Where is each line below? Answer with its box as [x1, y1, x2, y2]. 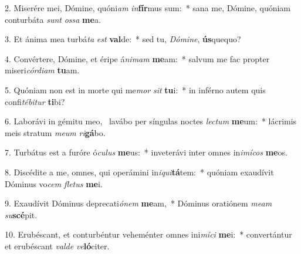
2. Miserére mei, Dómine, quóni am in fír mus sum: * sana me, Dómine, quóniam [5, 2, 291, 13]
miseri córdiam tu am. [5, 64, 80, 76]
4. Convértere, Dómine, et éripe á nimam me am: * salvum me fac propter [5, 52, 270, 65]
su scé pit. [5, 208, 38, 221]
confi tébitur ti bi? [5, 95, 65, 107]
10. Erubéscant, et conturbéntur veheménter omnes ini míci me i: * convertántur [5, 228, 292, 241]
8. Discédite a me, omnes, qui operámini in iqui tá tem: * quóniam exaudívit [5, 165, 274, 178]
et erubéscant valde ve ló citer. [5, 239, 110, 252]
